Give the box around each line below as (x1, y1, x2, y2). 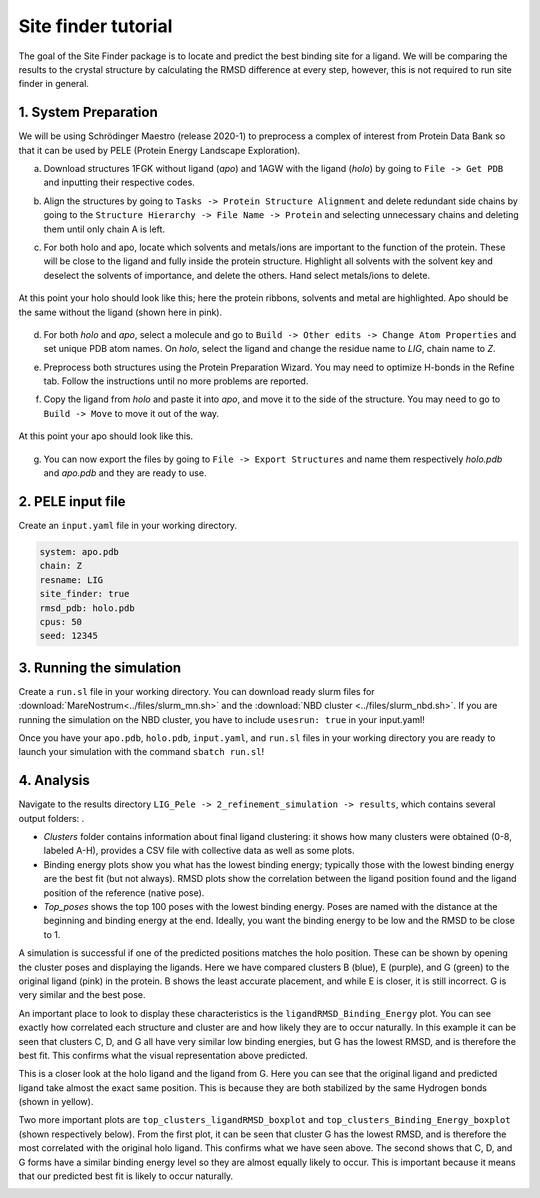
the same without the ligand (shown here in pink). (18, 306, 223, 318)
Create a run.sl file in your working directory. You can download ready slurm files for (18, 685, 375, 697)
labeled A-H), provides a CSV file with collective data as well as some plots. (43, 845, 355, 857)
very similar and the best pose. (18, 989, 146, 1001)
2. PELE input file (18, 493, 126, 510)
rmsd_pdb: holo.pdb (39, 602, 135, 614)
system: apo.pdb (39, 546, 120, 557)
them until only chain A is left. (43, 223, 165, 235)
